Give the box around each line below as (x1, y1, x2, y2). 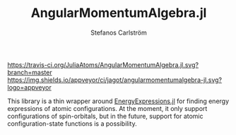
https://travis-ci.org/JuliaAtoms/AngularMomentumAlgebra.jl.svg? (7, 60, 199, 69)
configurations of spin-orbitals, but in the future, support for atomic (7, 112, 203, 120)
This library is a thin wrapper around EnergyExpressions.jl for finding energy (7, 97, 230, 105)
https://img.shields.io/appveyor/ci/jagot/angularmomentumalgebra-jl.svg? (7, 76, 223, 84)
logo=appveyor (7, 83, 52, 91)
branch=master (7, 68, 52, 76)
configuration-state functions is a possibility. (7, 119, 137, 128)
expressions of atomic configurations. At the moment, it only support (7, 104, 208, 112)
